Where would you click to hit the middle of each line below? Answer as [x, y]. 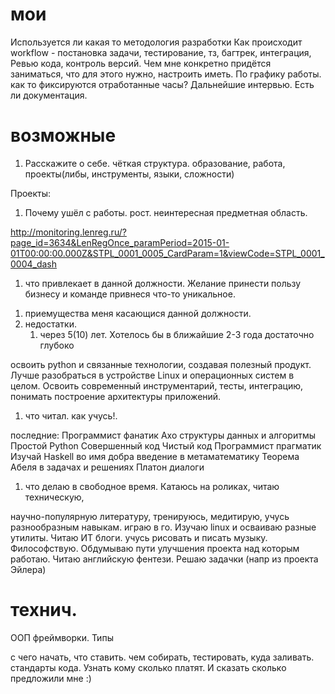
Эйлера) [28, 569]
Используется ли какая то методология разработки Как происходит [156, 42]
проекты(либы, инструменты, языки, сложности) [129, 174]
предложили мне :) [51, 678]
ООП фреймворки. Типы [62, 637]
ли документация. [49, 95]
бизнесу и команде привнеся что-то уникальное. [130, 294]
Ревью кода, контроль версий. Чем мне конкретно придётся [141, 63]
